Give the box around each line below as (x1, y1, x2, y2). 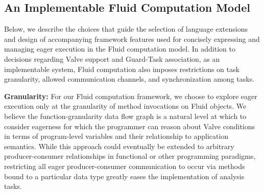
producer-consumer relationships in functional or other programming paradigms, (4, 151, 256, 161)
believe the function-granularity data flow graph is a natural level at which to (4, 110, 247, 121)
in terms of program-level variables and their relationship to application (4, 131, 229, 141)
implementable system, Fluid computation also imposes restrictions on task (4, 63, 239, 74)
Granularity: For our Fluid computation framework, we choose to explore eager (4, 90, 257, 101)
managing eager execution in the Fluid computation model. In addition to (4, 43, 235, 54)
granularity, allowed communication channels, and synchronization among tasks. (4, 74, 255, 84)
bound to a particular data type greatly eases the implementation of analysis (4, 171, 245, 181)
